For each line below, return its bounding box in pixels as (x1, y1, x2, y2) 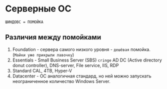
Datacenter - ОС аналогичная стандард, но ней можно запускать (12, 73, 151, 79)
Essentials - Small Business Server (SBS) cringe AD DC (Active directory (12, 57, 162, 63)
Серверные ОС (5, 3, 71, 14)
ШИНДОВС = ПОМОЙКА (5, 19, 43, 24)
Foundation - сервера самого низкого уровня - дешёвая (12, 46, 130, 52)
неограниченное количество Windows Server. (12, 78, 111, 84)
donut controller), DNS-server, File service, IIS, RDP (12, 62, 119, 68)
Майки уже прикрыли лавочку (14, 52, 73, 57)
